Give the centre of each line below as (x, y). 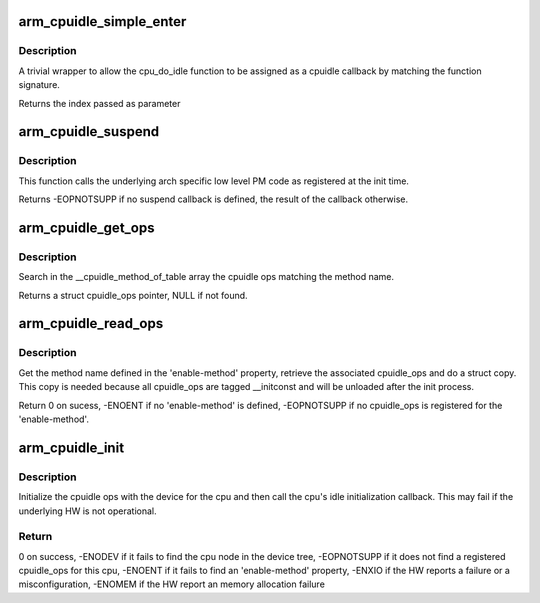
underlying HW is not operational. (87, 511)
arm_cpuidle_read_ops (91, 323)
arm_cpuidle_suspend (89, 131)
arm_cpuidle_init (71, 447)
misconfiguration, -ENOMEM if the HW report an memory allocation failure (171, 584)
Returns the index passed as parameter (99, 103)
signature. (39, 85)
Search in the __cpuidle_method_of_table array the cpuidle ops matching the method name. (206, 277)
